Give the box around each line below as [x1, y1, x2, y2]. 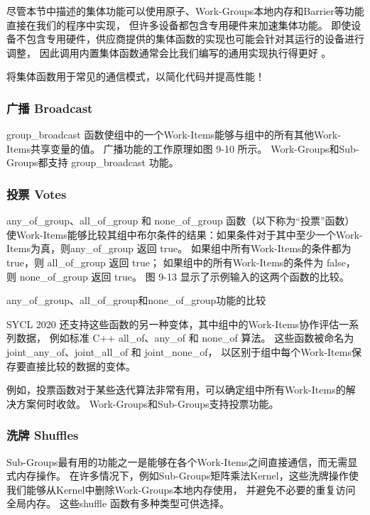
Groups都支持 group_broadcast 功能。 [6, 155, 179, 170]
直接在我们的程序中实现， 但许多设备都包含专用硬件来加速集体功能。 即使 [6, 17, 352, 32]
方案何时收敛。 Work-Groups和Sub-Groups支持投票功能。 [16, 396, 279, 411]
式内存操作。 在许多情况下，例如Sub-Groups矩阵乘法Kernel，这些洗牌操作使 [6, 468, 359, 483]
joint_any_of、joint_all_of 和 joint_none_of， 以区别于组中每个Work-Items [6, 344, 352, 359]
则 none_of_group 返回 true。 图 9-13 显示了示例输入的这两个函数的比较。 [6, 269, 349, 283]
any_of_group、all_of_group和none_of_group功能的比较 [6, 293, 266, 308]
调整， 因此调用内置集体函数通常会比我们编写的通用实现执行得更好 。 [6, 45, 332, 60]
